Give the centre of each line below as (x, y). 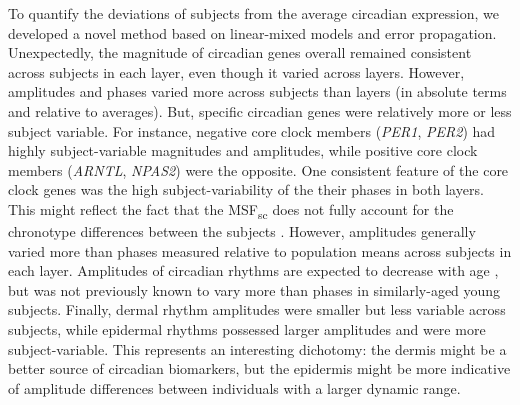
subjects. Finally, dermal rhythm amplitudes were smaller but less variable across (257, 309)
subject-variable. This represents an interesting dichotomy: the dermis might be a (257, 348)
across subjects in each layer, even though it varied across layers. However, (236, 71)
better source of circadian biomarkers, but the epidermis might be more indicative (259, 368)
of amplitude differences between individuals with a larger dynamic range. (234, 387)
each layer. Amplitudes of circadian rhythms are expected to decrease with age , (253, 270)
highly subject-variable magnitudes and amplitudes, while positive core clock (243, 150)
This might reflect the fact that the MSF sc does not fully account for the (231, 210)
